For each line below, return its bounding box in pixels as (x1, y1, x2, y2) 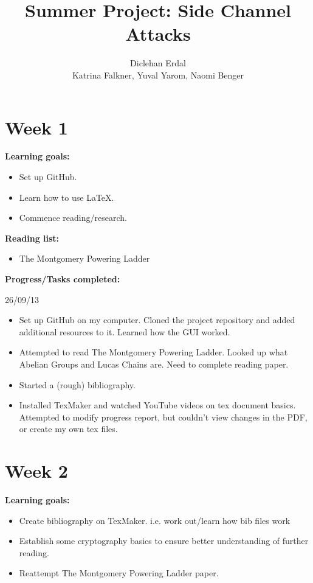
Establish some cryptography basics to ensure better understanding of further (19, 534, 309, 547)
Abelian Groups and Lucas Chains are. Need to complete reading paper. (19, 357, 289, 370)
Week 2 (5, 458, 68, 483)
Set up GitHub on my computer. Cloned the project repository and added (19, 313, 295, 326)
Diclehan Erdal (130, 57, 186, 69)
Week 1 (5, 114, 68, 139)
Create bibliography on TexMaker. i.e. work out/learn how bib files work (19, 514, 291, 526)
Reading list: (5, 231, 60, 244)
